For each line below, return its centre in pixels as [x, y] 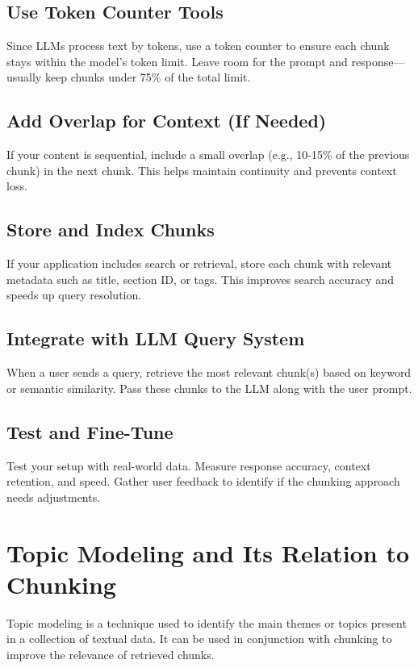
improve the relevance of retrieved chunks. [111, 654]
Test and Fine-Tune [90, 431]
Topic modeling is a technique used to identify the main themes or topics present [207, 622]
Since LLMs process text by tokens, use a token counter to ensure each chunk [198, 46]
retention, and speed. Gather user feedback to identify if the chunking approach [203, 481]
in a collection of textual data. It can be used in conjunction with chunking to [199, 639]
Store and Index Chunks [111, 230]
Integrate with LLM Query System [156, 338]
